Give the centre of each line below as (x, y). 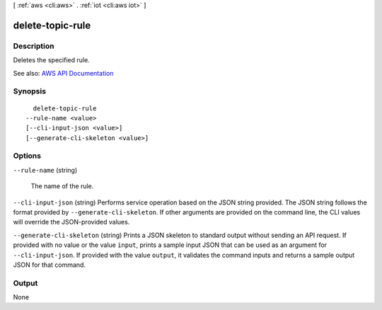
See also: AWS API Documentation (63, 73)
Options (27, 156)
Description (34, 46)
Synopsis (29, 91)
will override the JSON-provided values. (71, 222)
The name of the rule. (62, 186)
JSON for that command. (50, 265)
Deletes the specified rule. (51, 60)
